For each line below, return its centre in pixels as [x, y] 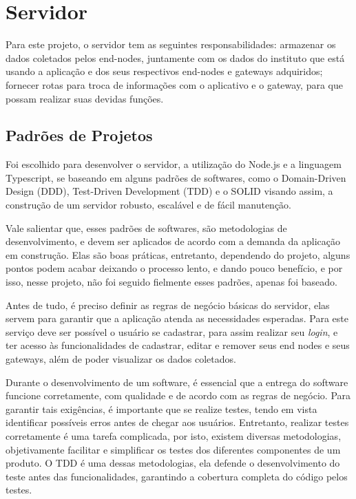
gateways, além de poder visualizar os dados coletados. [121, 359]
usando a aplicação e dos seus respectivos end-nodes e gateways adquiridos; [164, 71]
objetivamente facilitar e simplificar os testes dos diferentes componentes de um [173, 449]
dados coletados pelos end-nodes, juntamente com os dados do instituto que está [175, 57]
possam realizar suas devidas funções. [85, 98]
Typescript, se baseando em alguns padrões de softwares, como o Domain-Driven [176, 177]
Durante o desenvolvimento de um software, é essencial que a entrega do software [177, 382]
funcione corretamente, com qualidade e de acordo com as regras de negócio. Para [178, 395]
